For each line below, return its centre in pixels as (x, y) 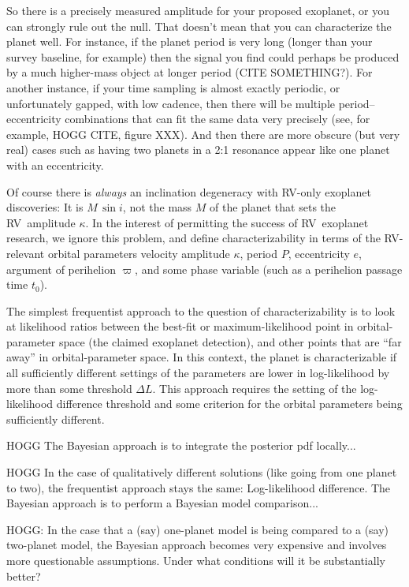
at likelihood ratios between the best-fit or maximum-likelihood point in (180, 326)
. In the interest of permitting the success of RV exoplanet (227, 222)
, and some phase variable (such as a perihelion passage (269, 269)
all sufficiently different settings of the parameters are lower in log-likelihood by (198, 373)
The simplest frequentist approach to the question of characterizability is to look (201, 310)
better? (24, 576)
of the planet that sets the (273, 207)
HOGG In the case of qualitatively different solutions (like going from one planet (202, 472)
